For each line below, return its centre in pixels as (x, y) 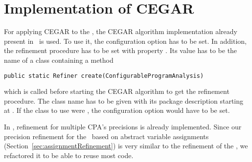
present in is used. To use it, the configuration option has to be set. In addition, (126, 41)
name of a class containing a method (59, 60)
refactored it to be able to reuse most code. (69, 155)
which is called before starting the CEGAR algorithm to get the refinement (117, 91)
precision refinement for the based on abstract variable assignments (106, 136)
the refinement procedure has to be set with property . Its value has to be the (121, 50)
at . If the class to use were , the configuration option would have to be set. (117, 110)
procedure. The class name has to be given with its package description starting (124, 100)
